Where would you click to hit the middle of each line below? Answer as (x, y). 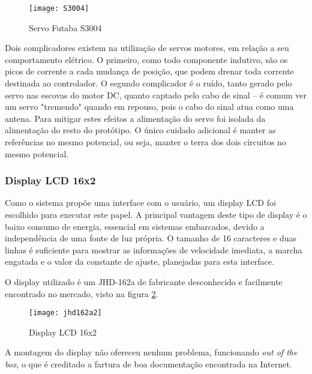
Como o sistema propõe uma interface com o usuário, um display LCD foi (140, 203)
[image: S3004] (59, 8)
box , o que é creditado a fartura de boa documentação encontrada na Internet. (148, 364)
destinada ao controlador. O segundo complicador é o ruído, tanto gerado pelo (148, 83)
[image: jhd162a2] (65, 313)
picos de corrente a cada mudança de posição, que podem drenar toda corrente (149, 71)
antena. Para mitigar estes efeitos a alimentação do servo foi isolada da (135, 118)
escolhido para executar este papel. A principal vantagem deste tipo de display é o (156, 214)
